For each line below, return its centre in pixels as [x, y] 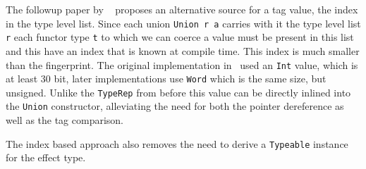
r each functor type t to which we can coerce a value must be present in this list [180, 37]
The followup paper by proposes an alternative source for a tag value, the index [182, 9]
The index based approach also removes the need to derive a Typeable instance [177, 143]
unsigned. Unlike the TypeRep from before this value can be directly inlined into [178, 92]
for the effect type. [46, 157]
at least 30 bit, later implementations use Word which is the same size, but [166, 79]
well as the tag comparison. [65, 120]
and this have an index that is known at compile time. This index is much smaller [183, 50]
